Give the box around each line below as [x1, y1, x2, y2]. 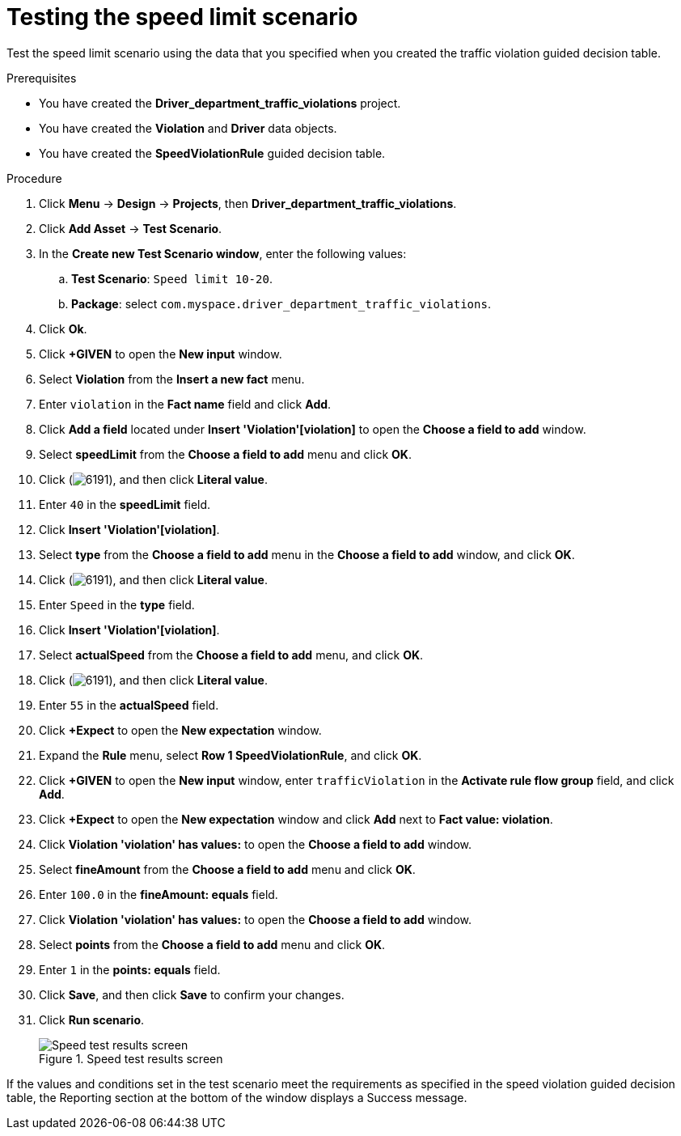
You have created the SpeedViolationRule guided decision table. [39, 146, 386, 160]
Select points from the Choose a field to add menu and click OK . [39, 937, 386, 952]
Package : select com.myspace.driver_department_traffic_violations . [71, 296, 491, 311]
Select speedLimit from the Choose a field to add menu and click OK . [39, 447, 412, 461]
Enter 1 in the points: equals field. [39, 962, 221, 977]
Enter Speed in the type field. [39, 597, 195, 612]
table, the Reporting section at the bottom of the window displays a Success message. [6, 1090, 467, 1104]
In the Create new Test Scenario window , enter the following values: [39, 246, 407, 261]
